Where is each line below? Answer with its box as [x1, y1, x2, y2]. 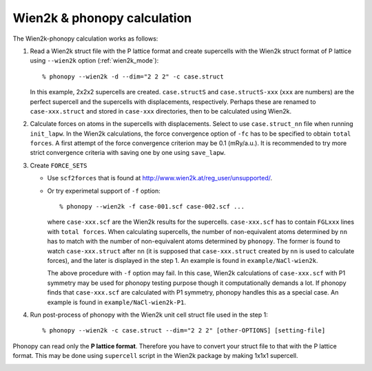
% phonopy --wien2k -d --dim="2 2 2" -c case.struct [42, 72, 224, 81]
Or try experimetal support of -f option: [47, 187, 161, 195]
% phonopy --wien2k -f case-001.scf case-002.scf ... [59, 203, 245, 211]
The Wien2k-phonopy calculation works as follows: [12, 34, 158, 43]
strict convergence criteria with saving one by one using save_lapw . [30, 149, 226, 157]
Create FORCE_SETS [30, 161, 87, 169]
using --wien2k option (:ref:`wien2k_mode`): [30, 56, 159, 65]
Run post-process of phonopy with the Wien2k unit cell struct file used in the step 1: [30, 310, 268, 319]
